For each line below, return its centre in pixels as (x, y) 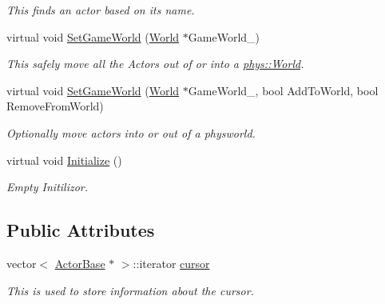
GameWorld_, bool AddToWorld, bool (283, 90)
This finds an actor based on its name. (101, 10)
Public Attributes (81, 230)
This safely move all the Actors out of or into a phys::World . (155, 64)
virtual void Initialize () (64, 160)
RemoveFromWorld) (55, 106)
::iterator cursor (171, 263)
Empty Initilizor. (48, 187)
